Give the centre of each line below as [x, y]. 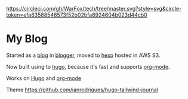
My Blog [27, 39]
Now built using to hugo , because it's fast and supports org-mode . [88, 66]
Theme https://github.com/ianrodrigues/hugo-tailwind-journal [82, 90]
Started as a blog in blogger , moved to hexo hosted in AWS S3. [83, 55]
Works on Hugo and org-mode [44, 78]
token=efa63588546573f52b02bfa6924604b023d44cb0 [77, 15]
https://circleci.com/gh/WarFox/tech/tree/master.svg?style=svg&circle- [94, 9]
